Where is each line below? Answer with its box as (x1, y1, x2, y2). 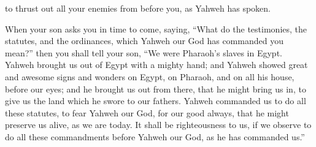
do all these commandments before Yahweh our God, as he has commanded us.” (5, 130, 305, 143)
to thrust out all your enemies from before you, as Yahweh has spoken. (5, 2, 271, 14)
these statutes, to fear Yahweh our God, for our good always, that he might (5, 106, 289, 119)
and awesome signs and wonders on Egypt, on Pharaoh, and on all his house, (5, 70, 295, 83)
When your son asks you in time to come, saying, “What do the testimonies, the (5, 22, 307, 35)
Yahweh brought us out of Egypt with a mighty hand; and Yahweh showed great (5, 58, 308, 71)
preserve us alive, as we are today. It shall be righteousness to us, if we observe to (5, 118, 312, 131)
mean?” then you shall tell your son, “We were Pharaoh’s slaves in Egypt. (5, 46, 282, 59)
